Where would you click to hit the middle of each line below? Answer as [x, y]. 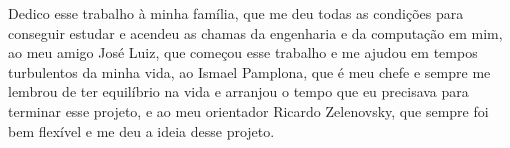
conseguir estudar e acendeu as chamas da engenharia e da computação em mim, [255, 32]
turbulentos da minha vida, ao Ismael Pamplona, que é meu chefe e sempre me [249, 71]
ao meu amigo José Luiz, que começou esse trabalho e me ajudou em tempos [243, 52]
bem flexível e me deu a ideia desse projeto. [141, 130]
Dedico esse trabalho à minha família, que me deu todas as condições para [236, 13]
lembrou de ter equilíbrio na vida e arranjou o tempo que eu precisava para [238, 91]
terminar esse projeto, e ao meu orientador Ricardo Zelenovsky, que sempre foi [248, 110]
